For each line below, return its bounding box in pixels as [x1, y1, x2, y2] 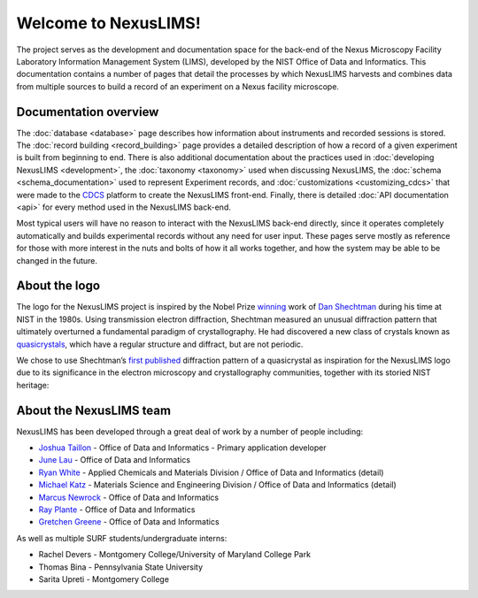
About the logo [16, 279, 101, 294]
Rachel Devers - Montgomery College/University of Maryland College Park [38, 549, 312, 560]
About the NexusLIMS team [16, 402, 172, 418]
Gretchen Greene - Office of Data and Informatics [38, 517, 220, 527]
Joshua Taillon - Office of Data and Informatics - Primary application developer [38, 442, 327, 453]
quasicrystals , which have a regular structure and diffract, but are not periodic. [16, 339, 304, 349]
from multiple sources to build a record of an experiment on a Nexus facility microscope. [16, 80, 340, 92]
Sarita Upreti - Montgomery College [38, 573, 170, 584]
